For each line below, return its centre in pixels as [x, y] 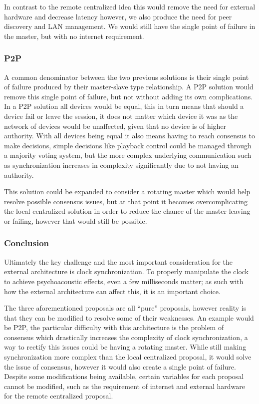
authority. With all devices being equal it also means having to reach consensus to [129, 136]
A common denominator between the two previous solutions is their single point [127, 77]
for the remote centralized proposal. [59, 396]
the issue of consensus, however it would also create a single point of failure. [120, 366]
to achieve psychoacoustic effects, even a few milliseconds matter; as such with [124, 281]
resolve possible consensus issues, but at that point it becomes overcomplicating [126, 201]
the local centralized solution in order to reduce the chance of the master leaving [127, 211]
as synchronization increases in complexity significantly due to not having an [121, 165]
